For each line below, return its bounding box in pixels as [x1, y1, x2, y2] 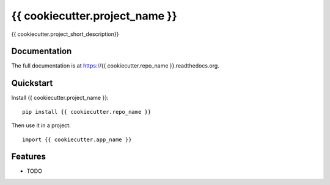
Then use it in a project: [11, 122, 71, 129]
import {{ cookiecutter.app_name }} [22, 136, 132, 143]
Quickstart [11, 78, 53, 88]
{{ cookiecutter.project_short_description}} [11, 30, 119, 38]
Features [11, 152, 46, 162]
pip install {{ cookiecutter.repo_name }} [22, 108, 152, 115]
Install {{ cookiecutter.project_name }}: [11, 94, 109, 102]
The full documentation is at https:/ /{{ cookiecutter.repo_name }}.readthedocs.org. [11, 62, 219, 69]
